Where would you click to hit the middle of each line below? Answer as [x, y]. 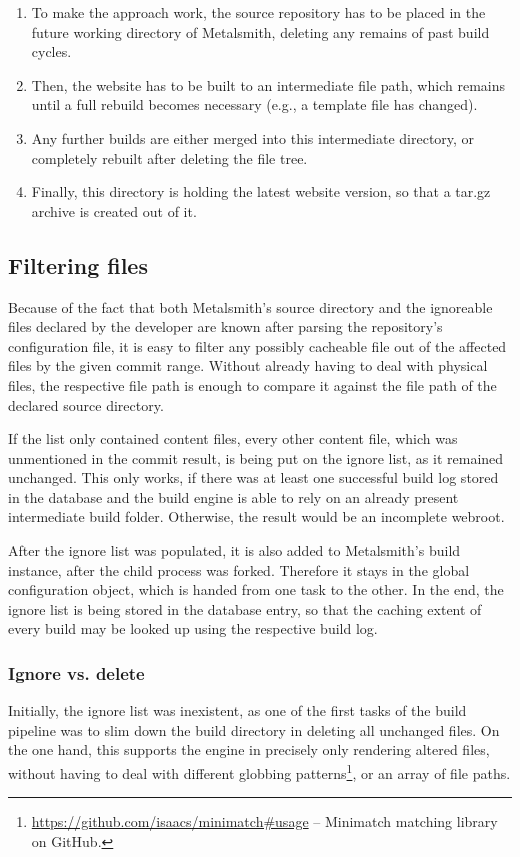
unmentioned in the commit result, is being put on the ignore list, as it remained [256, 457]
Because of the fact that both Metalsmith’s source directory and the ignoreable [250, 306]
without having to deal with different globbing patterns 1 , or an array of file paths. [259, 771]
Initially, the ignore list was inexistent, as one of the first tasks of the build [237, 710]
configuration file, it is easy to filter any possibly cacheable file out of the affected [257, 345]
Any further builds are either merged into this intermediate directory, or [253, 137]
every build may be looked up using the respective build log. [193, 628]
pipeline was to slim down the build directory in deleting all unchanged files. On [254, 729]
